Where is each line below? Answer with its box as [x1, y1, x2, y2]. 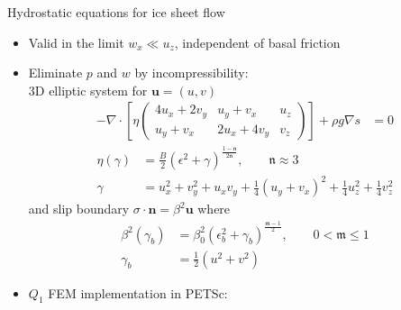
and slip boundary [28, 199, 130, 218]
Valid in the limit [28, 32, 124, 51]
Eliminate [28, 63, 83, 82]
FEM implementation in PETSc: [48, 283, 228, 302]
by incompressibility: [134, 63, 249, 82]
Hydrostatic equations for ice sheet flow [7, 3, 225, 21]
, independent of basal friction [174, 32, 341, 51]
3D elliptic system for [28, 80, 148, 99]
